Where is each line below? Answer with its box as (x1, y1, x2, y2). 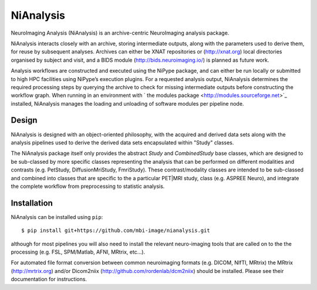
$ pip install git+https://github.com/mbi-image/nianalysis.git (21, 227, 211, 234)
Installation (11, 198, 53, 208)
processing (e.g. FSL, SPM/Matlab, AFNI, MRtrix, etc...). (11, 248, 146, 255)
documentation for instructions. (11, 276, 87, 283)
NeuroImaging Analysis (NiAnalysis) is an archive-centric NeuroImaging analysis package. (11, 29, 230, 36)
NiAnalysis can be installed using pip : (11, 213, 103, 220)
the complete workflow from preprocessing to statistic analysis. (11, 183, 165, 190)
